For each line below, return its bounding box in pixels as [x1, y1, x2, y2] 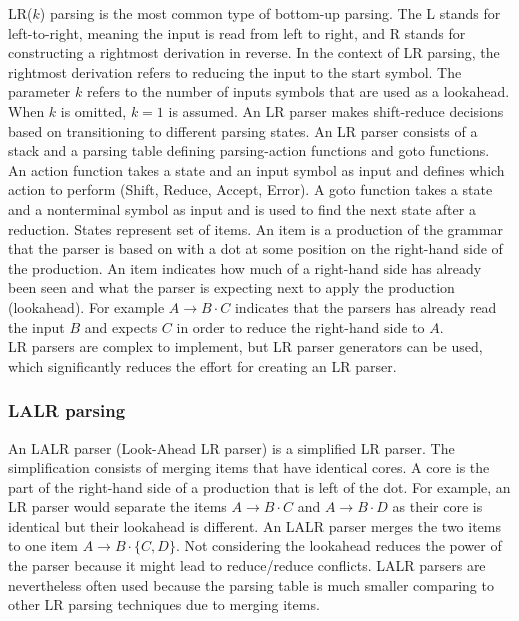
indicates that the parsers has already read [234, 296, 497, 317]
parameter [8, 81, 71, 102]
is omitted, [60, 100, 127, 121]
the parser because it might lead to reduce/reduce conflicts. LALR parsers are [8, 555, 486, 576]
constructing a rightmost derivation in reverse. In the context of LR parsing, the [8, 42, 500, 63]
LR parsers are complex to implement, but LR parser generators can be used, [8, 336, 483, 357]
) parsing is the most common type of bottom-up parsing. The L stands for [39, 3, 501, 23]
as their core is [392, 496, 483, 517]
